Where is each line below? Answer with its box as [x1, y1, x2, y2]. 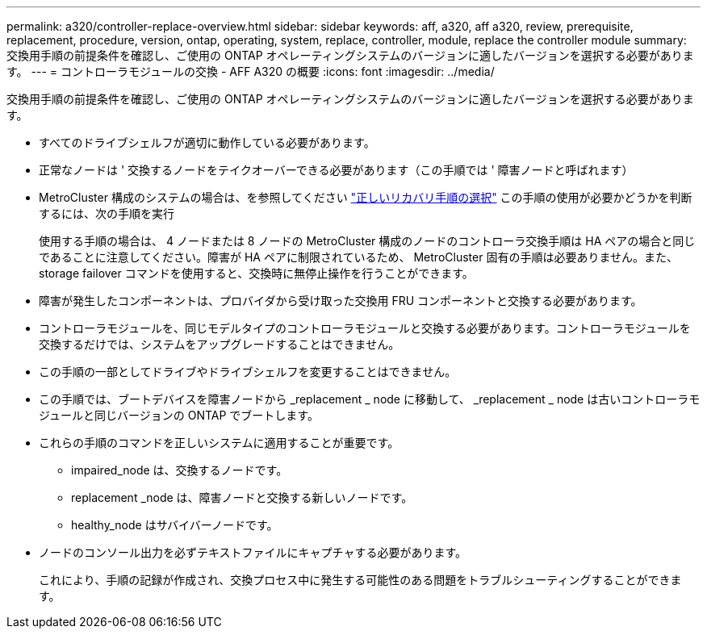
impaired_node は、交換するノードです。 [71, 463, 288, 477]
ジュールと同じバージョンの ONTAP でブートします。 [39, 408, 319, 422]
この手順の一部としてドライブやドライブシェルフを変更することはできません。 [39, 365, 457, 378]
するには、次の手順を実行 [39, 207, 174, 220]
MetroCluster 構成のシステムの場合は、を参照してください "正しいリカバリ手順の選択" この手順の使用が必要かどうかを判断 [39, 190, 692, 204]
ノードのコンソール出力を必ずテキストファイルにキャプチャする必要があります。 [39, 545, 467, 559]
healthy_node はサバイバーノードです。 [71, 518, 278, 532]
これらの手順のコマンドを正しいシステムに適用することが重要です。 [39, 436, 400, 449]
